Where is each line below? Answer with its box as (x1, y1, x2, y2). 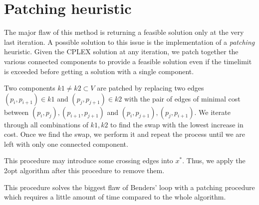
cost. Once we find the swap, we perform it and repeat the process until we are (4, 129, 246, 139)
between (4, 106, 29, 117)
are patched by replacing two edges (97, 83, 204, 93)
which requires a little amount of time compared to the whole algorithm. (4, 192, 226, 202)
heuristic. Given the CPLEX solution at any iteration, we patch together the (4, 46, 239, 57)
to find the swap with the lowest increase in (110, 119, 244, 129)
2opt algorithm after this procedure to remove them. (4, 165, 165, 176)
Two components (4, 83, 55, 93)
